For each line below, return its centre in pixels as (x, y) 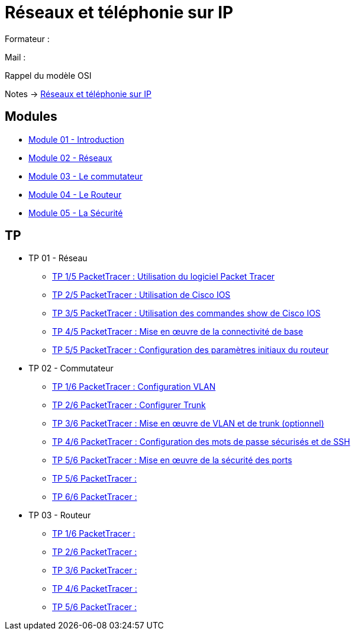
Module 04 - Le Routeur (75, 194)
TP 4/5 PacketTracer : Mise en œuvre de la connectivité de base (178, 332)
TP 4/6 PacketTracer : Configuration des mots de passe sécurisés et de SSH (201, 442)
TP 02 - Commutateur (71, 368)
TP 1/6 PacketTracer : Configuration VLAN (134, 387)
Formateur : (27, 39)
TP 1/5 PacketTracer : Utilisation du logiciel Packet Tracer (164, 277)
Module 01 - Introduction (76, 139)
